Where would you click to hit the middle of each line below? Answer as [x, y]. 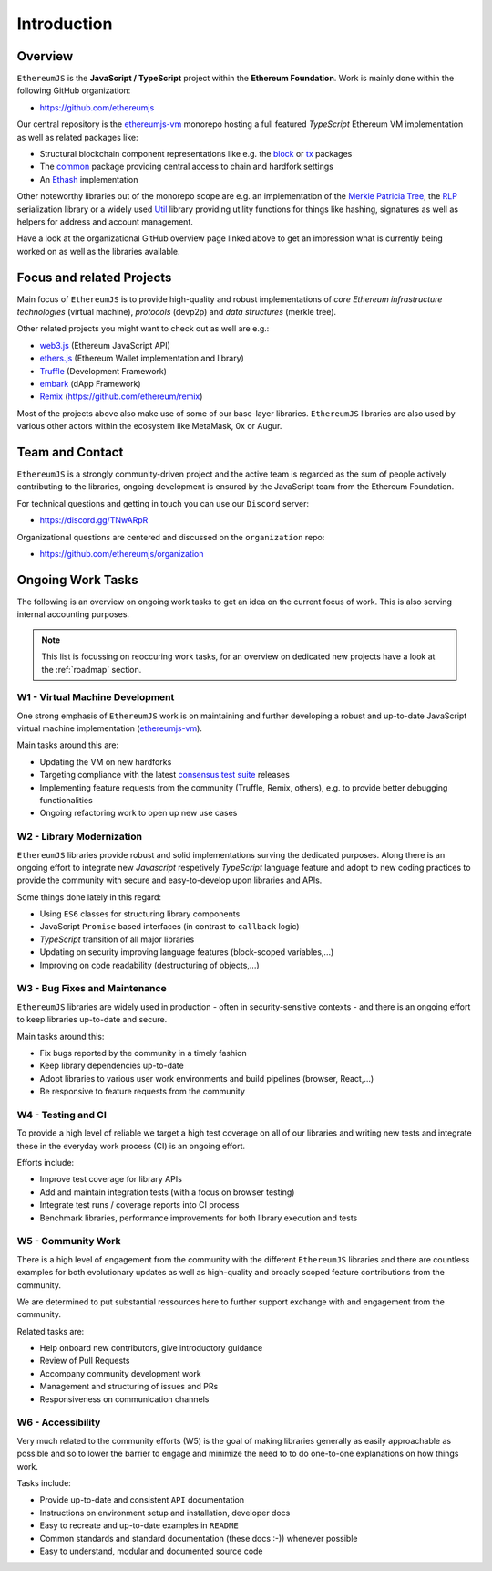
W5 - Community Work [69, 1241]
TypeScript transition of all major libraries [117, 939]
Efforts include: [46, 1163]
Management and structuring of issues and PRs [129, 1387]
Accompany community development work [120, 1373]
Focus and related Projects [94, 277]
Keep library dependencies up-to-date [112, 1066]
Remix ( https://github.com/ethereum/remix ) [121, 396]
